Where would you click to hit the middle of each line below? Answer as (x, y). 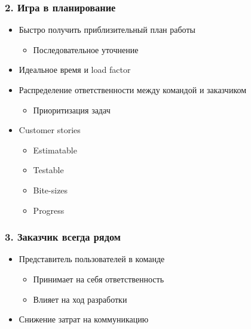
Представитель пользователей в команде (92, 259)
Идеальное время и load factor (75, 70)
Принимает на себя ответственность (99, 279)
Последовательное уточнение (86, 49)
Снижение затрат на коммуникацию (84, 319)
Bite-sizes (50, 190)
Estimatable (55, 150)
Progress (49, 210)
